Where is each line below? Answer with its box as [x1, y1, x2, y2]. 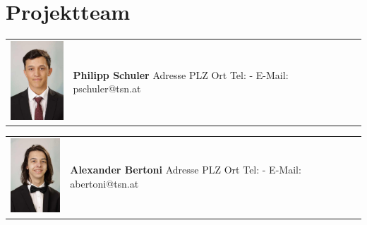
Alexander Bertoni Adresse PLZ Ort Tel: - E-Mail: [70, 162, 301, 177]
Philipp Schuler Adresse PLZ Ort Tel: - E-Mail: [73, 67, 289, 82]
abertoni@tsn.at [70, 176, 139, 190]
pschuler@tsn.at [73, 81, 141, 96]
